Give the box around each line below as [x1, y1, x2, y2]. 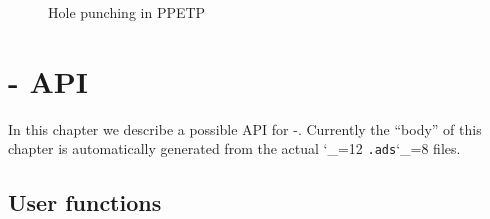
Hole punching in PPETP [48, 2, 206, 22]
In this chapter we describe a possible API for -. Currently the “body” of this [8, 118, 482, 139]
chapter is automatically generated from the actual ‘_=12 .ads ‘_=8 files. [8, 138, 461, 159]
